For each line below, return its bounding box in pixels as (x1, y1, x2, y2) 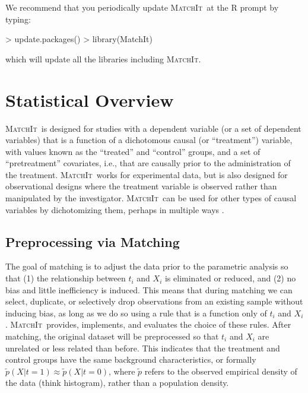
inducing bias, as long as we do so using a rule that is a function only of (5, 306, 267, 319)
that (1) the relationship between (5, 272, 126, 284)
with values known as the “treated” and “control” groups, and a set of (5, 145, 261, 157)
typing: (5, 12, 31, 25)
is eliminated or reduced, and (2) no (164, 272, 296, 284)
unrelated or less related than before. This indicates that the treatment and (5, 341, 280, 354)
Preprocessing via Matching (5, 232, 180, 251)
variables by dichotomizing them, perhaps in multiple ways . (5, 203, 224, 215)
